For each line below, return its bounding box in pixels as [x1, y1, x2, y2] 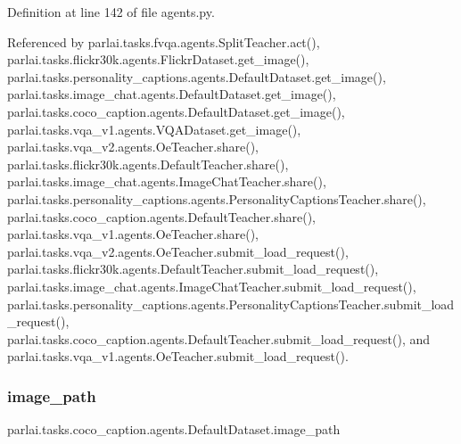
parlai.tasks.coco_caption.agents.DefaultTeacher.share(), [7, 207, 316, 226]
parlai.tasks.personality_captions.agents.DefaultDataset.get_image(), [7, 67, 386, 86]
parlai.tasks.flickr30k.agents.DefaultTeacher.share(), [7, 154, 289, 173]
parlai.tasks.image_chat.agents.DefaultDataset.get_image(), [7, 85, 336, 103]
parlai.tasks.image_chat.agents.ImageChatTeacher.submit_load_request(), [7, 276, 416, 295]
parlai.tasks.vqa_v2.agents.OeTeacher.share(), [7, 137, 259, 156]
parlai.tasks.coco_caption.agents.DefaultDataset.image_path [7, 420, 341, 439]
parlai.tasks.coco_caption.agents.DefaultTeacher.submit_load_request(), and [7, 329, 431, 348]
